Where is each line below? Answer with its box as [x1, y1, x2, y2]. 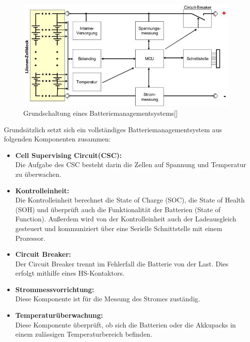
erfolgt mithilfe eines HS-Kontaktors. [15, 268, 125, 278]
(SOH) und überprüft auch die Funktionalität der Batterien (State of [15, 204, 221, 214]
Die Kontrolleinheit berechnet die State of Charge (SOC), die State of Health [15, 195, 245, 205]
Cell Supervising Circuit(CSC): [15, 150, 122, 160]
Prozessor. [15, 233, 46, 243]
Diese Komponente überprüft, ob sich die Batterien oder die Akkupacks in [15, 319, 236, 329]
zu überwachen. [15, 169, 62, 179]
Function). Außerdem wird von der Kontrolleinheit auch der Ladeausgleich [15, 214, 236, 224]
